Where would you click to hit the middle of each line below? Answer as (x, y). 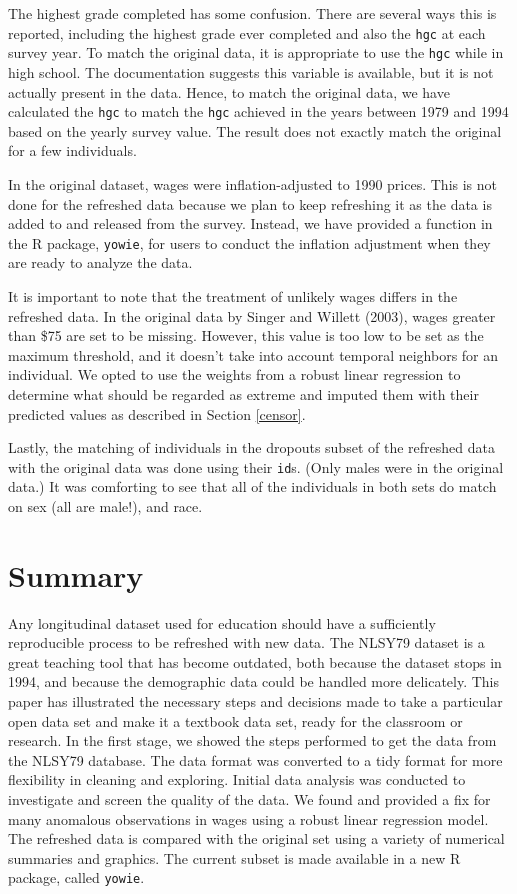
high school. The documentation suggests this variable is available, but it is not (251, 71)
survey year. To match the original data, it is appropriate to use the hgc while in (256, 52)
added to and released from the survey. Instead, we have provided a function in (250, 223)
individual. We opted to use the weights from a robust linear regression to (234, 374)
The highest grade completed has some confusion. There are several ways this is (252, 13)
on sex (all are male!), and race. (105, 505)
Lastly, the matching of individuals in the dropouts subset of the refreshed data (251, 447)
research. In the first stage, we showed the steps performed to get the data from (252, 740)
